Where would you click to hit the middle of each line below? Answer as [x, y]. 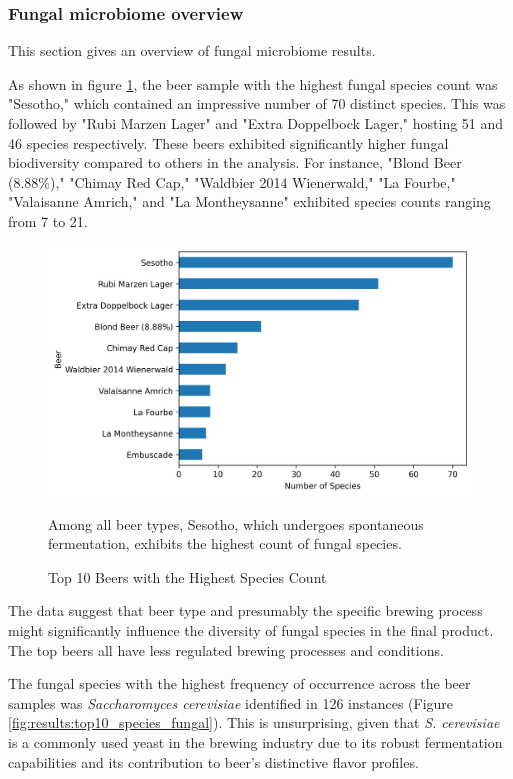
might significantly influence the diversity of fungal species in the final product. [251, 630]
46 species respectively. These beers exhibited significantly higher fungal [228, 142]
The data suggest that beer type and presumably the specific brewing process [245, 610]
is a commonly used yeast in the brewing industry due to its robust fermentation [255, 742]
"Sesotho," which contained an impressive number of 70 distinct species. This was [257, 103]
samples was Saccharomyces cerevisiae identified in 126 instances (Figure [231, 702]
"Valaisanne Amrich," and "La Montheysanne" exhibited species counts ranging [249, 201]
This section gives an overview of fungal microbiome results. [192, 50]
